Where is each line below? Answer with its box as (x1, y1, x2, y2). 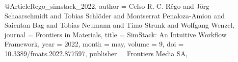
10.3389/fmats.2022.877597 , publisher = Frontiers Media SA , (4, 48, 188, 58)
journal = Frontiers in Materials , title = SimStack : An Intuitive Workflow (4, 29, 227, 39)
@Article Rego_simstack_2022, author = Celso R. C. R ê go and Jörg (4, 1, 210, 11)
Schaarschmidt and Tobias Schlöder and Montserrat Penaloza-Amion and (4, 10, 225, 20)
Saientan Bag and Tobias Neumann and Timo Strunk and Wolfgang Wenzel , (4, 20, 235, 30)
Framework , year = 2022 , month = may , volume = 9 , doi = (4, 39, 184, 49)
